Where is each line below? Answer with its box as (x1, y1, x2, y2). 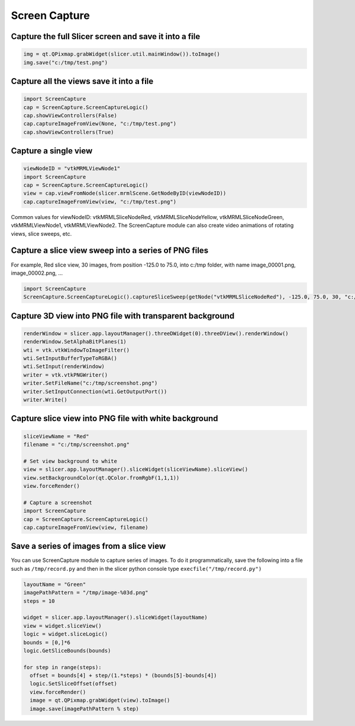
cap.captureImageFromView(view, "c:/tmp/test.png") (23, 198, 177, 205)
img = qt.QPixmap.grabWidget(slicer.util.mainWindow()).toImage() (23, 51, 220, 57)
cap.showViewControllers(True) (23, 129, 115, 136)
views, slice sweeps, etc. (11, 230, 72, 237)
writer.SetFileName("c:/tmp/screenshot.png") (23, 380, 158, 387)
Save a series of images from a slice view (11, 541, 166, 551)
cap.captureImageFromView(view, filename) (23, 524, 149, 531)
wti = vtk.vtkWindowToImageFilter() (23, 346, 130, 354)
